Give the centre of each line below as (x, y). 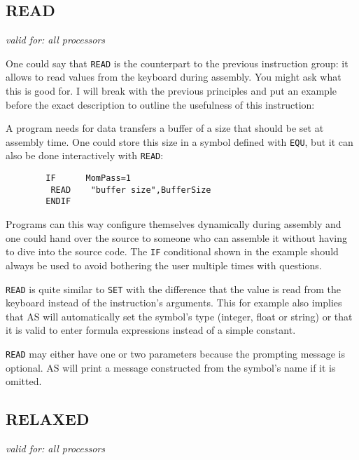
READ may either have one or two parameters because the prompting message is (175, 353)
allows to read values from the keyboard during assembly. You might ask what (174, 77)
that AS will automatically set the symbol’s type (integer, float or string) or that (179, 316)
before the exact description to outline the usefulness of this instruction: (160, 104)
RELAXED (48, 419)
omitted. (24, 381)
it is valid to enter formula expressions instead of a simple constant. (151, 330)
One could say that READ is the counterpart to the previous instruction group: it (177, 63)
